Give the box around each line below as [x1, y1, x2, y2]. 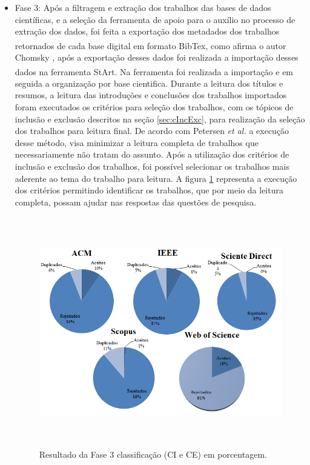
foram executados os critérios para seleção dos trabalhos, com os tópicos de [15, 101, 294, 113]
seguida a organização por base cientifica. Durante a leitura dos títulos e [15, 76, 283, 89]
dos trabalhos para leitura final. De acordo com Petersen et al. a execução [15, 124, 289, 137]
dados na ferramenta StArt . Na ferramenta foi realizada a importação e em [15, 65, 294, 78]
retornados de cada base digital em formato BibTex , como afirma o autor [15, 39, 286, 52]
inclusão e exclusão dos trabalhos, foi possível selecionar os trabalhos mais [15, 160, 289, 173]
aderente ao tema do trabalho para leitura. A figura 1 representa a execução [15, 172, 297, 184]
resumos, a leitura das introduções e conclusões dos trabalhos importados [15, 89, 287, 101]
